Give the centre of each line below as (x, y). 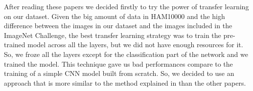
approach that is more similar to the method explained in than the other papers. (125, 82)
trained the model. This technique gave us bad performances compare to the (118, 64)
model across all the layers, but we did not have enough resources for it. (135, 45)
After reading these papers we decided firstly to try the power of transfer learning (126, 6)
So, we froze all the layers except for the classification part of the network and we (126, 54)
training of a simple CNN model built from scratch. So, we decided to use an (119, 73)
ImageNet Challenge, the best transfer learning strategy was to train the (113, 35)
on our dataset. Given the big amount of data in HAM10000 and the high (115, 16)
